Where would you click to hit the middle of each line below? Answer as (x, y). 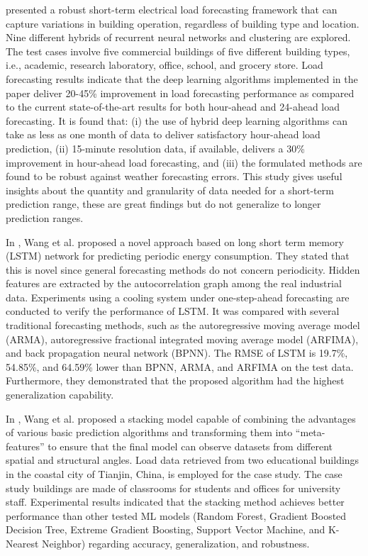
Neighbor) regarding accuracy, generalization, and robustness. (176, 543)
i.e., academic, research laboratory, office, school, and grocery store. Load (165, 65)
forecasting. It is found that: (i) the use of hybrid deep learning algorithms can (177, 120)
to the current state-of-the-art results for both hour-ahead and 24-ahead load (173, 107)
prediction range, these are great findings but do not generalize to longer (163, 204)
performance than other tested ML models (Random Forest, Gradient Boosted (176, 515)
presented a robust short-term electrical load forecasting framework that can (172, 9)
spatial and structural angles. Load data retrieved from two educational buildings (183, 460)
